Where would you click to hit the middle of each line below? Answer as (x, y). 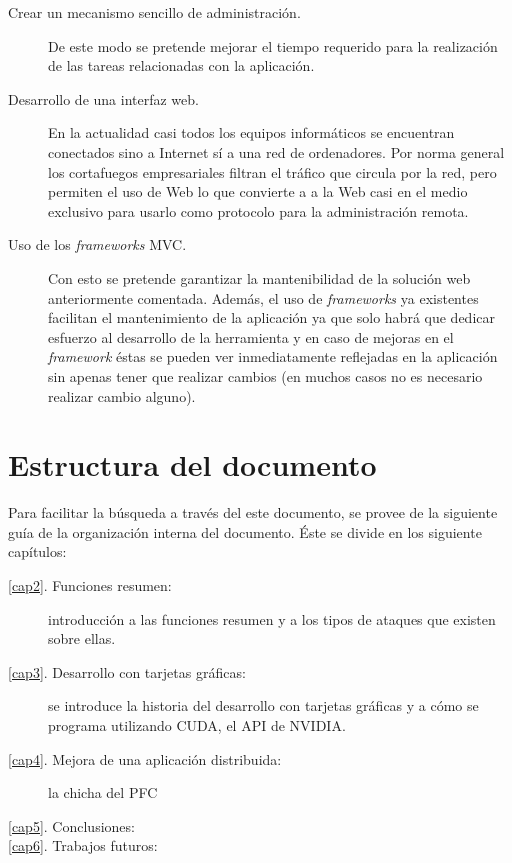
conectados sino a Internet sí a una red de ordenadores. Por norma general (276, 151)
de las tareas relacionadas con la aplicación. (181, 65)
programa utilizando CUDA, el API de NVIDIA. (197, 724)
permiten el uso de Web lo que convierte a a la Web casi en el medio (258, 191)
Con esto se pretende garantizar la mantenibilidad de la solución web (259, 277)
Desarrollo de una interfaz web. (103, 98)
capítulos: (37, 551)
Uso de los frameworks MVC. (97, 244)
